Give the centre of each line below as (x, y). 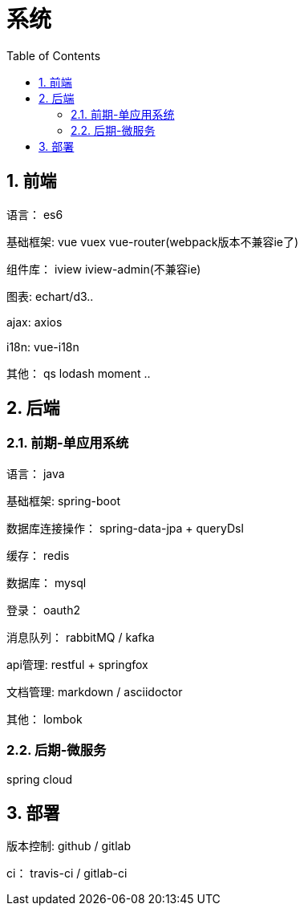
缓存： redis (38, 555)
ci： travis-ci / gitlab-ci (67, 873)
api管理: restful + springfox (77, 664)
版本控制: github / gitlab (69, 846)
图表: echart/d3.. (50, 296)
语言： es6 (35, 214)
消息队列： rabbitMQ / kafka (81, 637)
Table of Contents (54, 55)
